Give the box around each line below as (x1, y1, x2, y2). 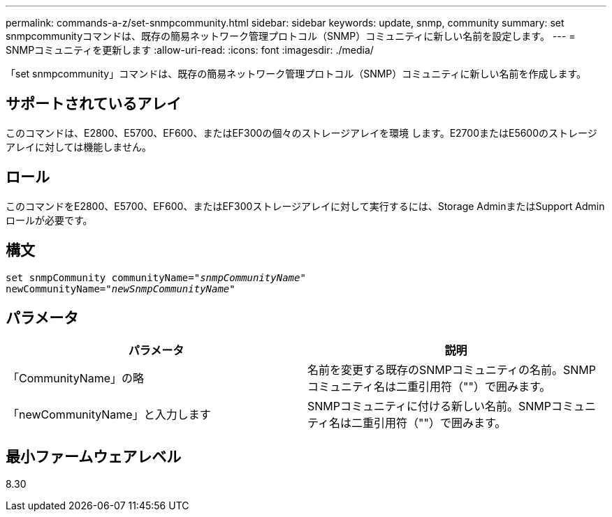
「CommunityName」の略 (8, 371, 145, 386)
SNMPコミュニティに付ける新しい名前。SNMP (307, 399, 552, 414)
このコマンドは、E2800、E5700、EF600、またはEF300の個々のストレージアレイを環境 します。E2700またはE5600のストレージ (6, 126, 597, 139)
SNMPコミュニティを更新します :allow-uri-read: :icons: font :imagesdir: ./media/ (6, 44, 374, 56)
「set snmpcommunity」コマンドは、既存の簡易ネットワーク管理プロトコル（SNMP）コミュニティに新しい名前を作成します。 (6, 68, 587, 80)
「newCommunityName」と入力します (8, 407, 211, 422)
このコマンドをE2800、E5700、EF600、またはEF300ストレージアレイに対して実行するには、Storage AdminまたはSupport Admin (6, 200, 605, 212)
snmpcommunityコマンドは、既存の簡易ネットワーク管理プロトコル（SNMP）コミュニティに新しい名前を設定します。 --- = (6, 30, 576, 42)
